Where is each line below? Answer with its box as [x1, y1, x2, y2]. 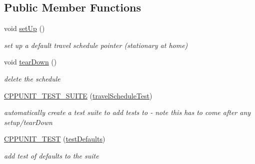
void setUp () [4, 23, 45, 33]
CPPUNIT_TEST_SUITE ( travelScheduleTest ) [4, 90, 152, 100]
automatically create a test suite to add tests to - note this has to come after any [4, 107, 251, 117]
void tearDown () [4, 56, 57, 67]
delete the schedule [4, 73, 60, 83]
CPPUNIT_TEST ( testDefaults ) [4, 133, 105, 144]
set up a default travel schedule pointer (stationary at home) [4, 39, 188, 50]
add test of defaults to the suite [4, 150, 99, 160]
